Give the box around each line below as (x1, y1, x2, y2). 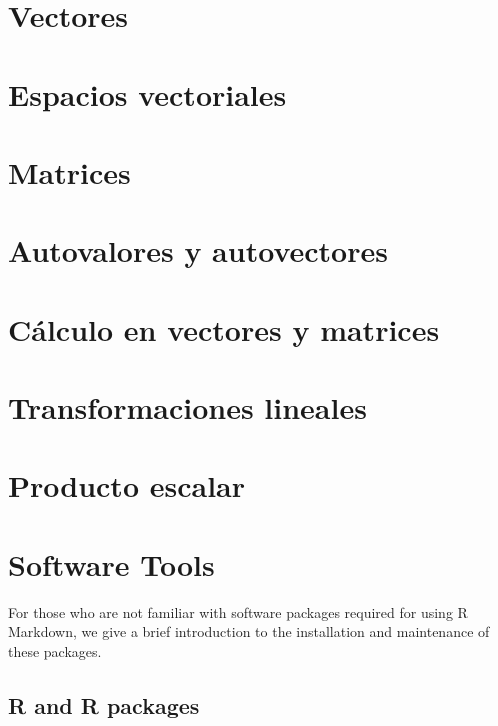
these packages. (8, 640, 102, 661)
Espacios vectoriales (8, 73, 287, 114)
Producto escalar (8, 465, 245, 506)
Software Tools (8, 543, 215, 584)
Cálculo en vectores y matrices (8, 308, 440, 349)
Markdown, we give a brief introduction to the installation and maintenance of (8, 621, 490, 642)
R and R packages (8, 689, 200, 720)
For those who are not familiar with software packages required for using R (8, 601, 468, 622)
